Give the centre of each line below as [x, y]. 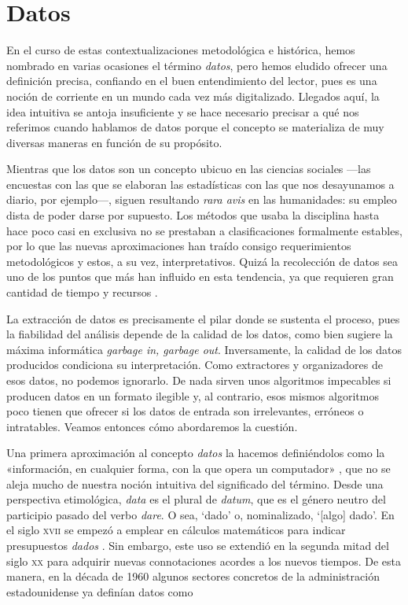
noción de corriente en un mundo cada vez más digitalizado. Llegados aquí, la [193, 96]
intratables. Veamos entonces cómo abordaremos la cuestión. [152, 426]
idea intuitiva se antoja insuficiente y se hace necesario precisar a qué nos [183, 111]
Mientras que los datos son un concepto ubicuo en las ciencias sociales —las [189, 169]
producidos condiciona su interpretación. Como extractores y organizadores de [195, 365]
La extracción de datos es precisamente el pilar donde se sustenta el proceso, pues [203, 318]
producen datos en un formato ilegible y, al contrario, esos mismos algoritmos [193, 395]
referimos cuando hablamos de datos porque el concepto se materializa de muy [195, 127]
